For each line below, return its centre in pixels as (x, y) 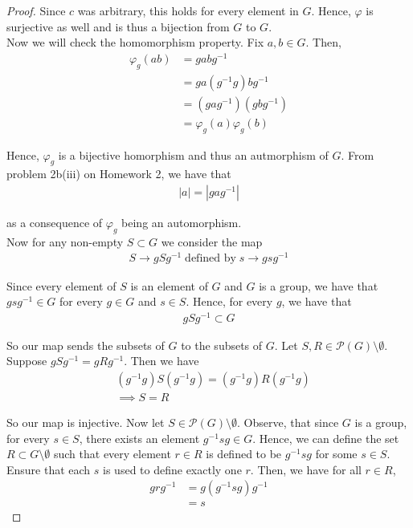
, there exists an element (139, 438)
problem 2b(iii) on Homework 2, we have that (119, 174)
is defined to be (244, 454)
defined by (211, 259)
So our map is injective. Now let (86, 422)
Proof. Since (36, 10)
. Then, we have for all (306, 469)
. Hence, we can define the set (326, 438)
